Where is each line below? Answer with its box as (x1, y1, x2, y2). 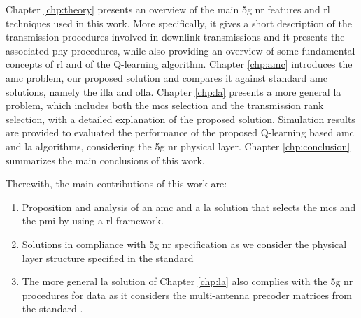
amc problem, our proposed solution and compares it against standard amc (6, 70, 327, 85)
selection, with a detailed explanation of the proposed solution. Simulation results (6, 111, 355, 126)
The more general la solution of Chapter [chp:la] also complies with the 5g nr (22, 274, 353, 289)
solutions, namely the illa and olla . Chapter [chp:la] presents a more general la (6, 84, 341, 99)
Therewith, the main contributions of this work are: (6, 176, 227, 191)
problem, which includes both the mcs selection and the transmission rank (6, 98, 324, 113)
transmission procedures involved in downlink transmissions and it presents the (6, 29, 345, 44)
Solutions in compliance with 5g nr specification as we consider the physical (22, 236, 347, 251)
